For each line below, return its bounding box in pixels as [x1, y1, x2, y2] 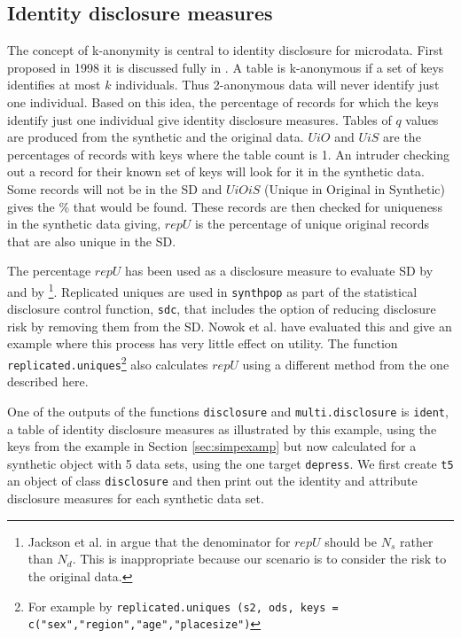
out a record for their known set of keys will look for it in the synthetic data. [7, 162, 425, 181]
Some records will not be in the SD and [7, 179, 223, 198]
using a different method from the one [242, 354, 449, 373]
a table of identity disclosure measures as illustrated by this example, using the [7, 419, 437, 438]
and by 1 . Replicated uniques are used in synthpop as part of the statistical [7, 279, 418, 300]
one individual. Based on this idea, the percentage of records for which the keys [7, 92, 439, 111]
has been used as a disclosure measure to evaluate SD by [124, 261, 434, 280]
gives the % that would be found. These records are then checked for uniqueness [7, 197, 442, 215]
